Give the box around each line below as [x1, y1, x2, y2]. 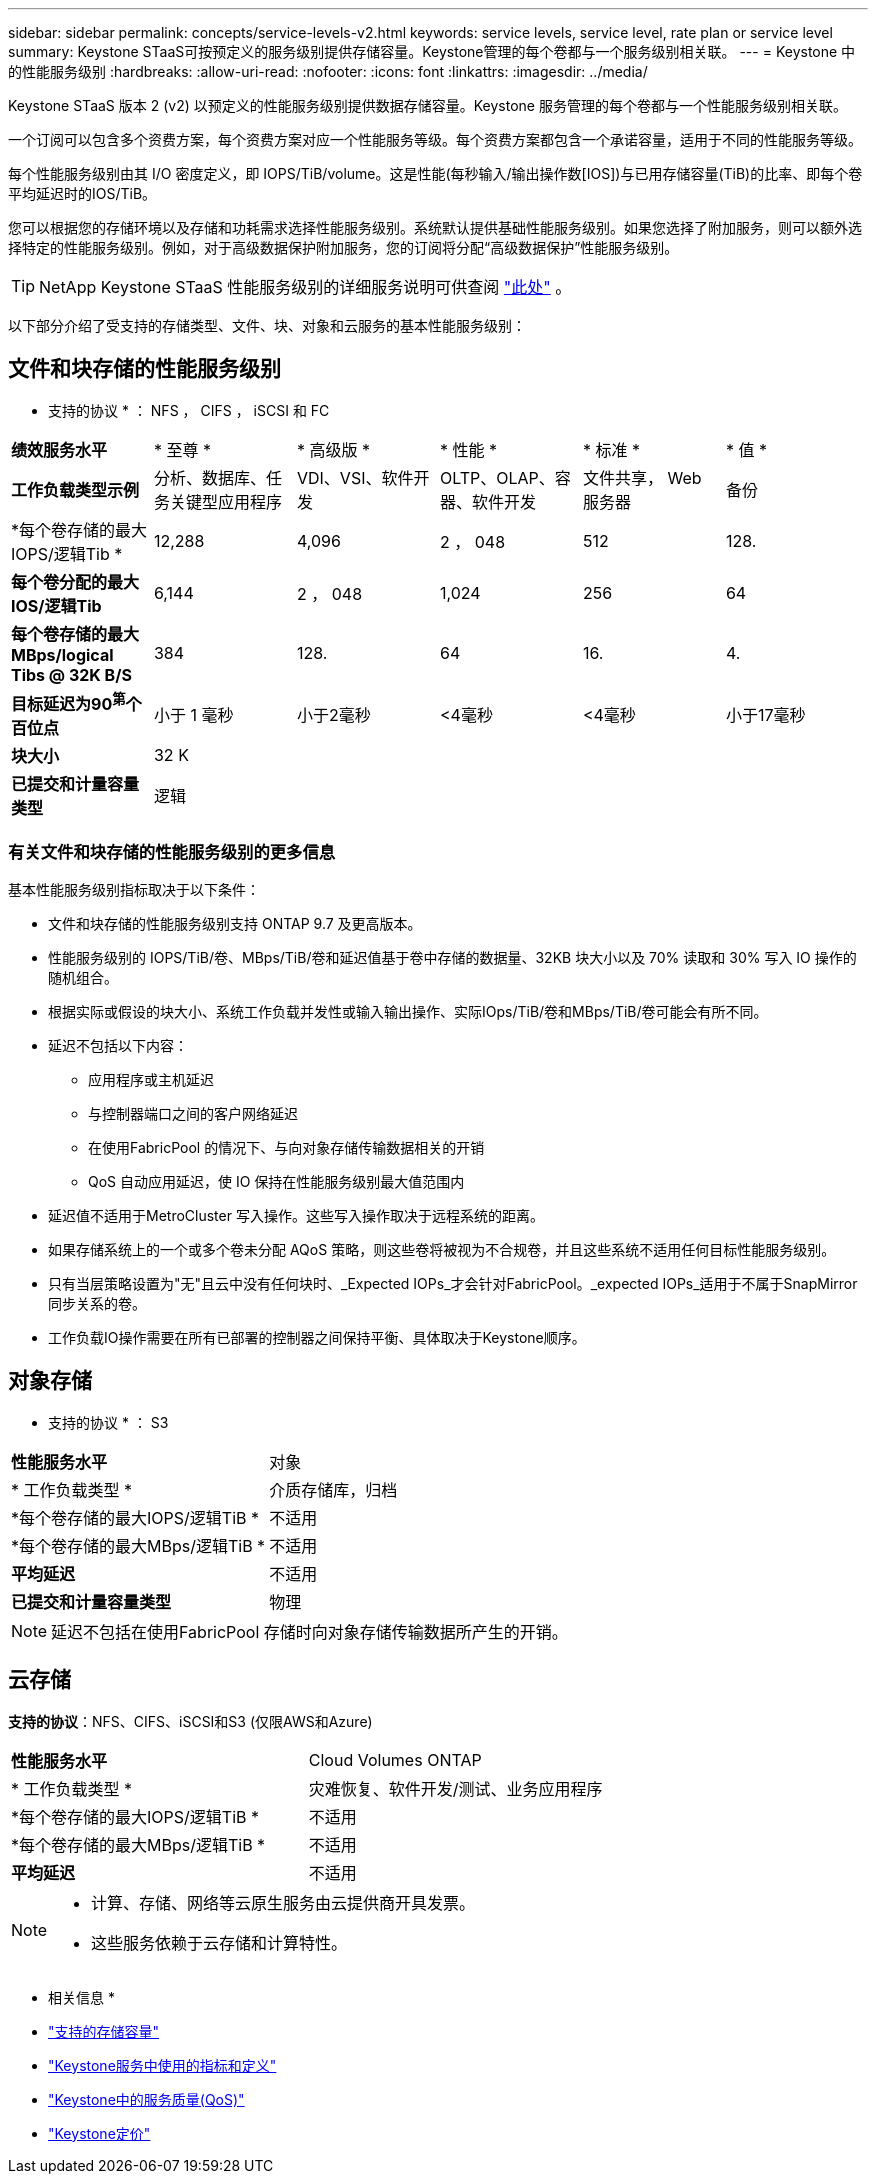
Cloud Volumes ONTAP [308, 1749, 482, 1770]
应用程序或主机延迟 [88, 1070, 214, 1088]
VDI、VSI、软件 [296, 467, 414, 488]
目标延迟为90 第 [11, 690, 126, 715]
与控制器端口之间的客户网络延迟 [88, 1104, 298, 1122]
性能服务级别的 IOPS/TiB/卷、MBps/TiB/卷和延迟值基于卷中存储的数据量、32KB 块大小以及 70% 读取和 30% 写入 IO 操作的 [48, 948, 857, 966]
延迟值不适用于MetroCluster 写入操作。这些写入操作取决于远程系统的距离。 [48, 1206, 544, 1224]
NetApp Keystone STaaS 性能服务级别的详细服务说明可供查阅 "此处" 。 [39, 277, 572, 297]
